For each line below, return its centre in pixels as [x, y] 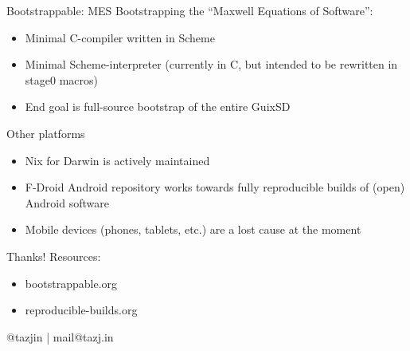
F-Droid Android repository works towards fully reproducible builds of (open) [215, 187]
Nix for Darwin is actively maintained [117, 160]
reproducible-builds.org [81, 310]
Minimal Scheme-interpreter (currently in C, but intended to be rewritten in [211, 64]
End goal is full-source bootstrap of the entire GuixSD [158, 106]
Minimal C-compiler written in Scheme [120, 37]
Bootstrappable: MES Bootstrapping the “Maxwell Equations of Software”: [190, 10]
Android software [67, 202]
